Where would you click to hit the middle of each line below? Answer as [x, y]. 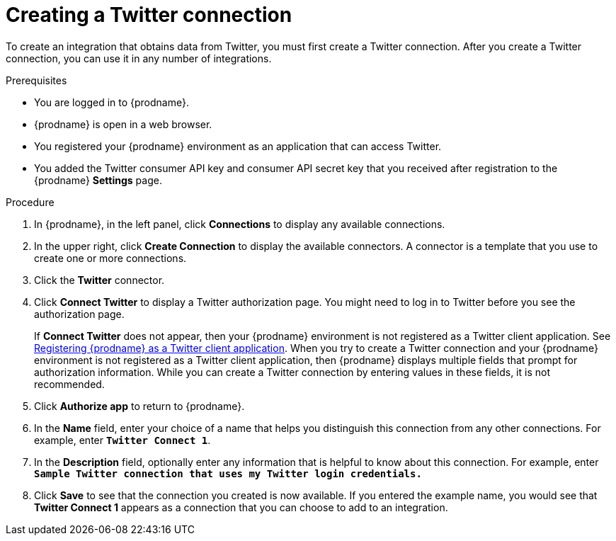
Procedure [30, 202]
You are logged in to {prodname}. [112, 102]
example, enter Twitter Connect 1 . [122, 440]
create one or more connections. [110, 258]
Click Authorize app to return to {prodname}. [139, 406]
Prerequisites [36, 80]
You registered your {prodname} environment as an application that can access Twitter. [238, 146]
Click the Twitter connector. [99, 280]
